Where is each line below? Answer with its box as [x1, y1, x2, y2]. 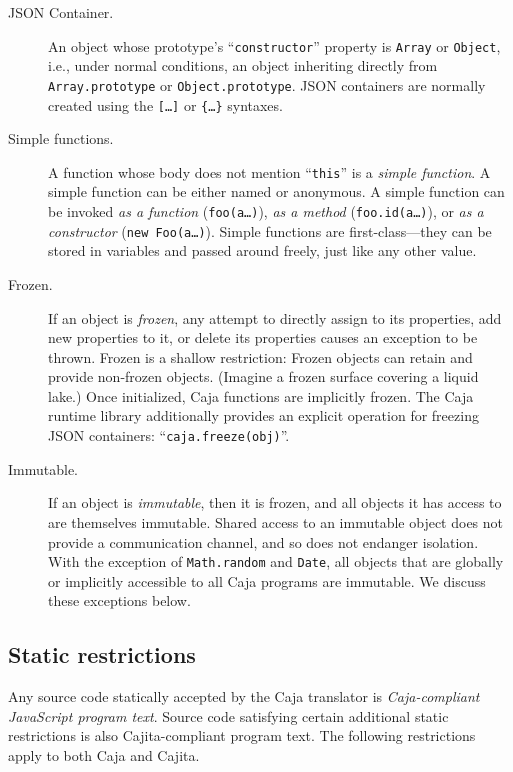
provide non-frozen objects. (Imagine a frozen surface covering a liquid [48, 366, 479, 387]
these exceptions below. [48, 590, 191, 611]
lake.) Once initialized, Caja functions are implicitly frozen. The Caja [48, 385, 474, 406]
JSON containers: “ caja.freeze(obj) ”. [48, 425, 290, 446]
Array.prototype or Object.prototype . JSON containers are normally [48, 74, 486, 95]
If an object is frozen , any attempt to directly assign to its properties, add [48, 307, 502, 328]
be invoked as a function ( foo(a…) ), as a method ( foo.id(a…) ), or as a [48, 201, 484, 221]
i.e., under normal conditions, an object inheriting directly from [48, 55, 438, 76]
